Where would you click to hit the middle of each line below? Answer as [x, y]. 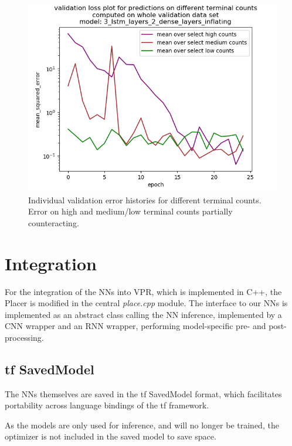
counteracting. [54, 222]
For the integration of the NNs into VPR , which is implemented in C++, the [143, 291]
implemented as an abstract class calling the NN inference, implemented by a [143, 314]
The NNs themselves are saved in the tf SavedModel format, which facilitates [143, 393]
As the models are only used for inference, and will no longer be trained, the [142, 425]
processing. [24, 337]
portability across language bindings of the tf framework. [107, 405]
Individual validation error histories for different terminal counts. [145, 199]
